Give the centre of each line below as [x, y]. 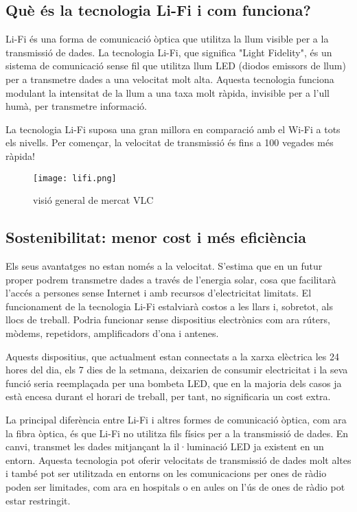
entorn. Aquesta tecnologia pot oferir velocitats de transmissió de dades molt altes [178, 459]
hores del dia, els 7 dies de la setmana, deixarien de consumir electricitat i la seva [177, 370]
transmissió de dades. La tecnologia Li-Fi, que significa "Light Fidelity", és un [169, 52]
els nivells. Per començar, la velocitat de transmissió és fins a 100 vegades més [170, 142]
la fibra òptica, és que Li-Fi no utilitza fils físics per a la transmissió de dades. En [177, 433]
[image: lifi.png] [75, 178]
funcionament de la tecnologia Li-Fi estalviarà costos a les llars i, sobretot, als [170, 306]
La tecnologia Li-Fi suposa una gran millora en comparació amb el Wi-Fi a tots [173, 129]
